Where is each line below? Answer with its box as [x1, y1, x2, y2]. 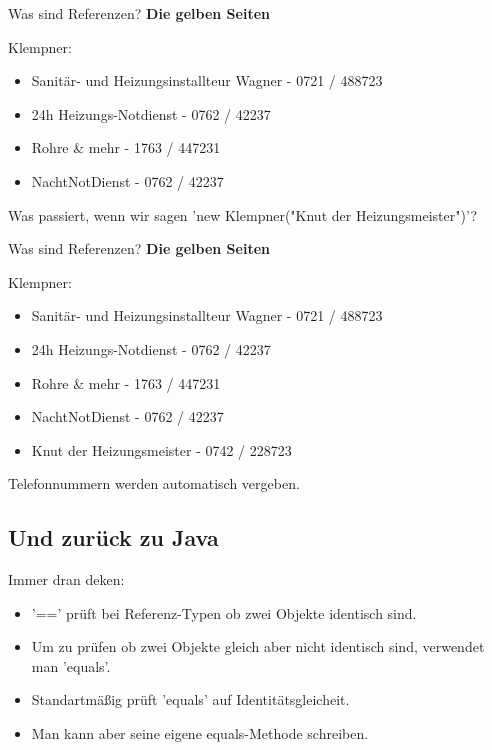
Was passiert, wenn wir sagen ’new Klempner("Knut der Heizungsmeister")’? [8, 204, 478, 225]
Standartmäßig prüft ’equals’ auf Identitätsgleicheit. [31, 689, 350, 710]
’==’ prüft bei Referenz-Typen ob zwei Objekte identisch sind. [31, 602, 417, 623]
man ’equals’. [31, 655, 111, 676]
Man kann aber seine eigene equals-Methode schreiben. [31, 723, 369, 744]
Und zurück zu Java [8, 522, 219, 553]
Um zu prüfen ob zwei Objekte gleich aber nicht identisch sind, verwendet [31, 636, 485, 657]
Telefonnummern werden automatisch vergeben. [8, 473, 300, 494]
